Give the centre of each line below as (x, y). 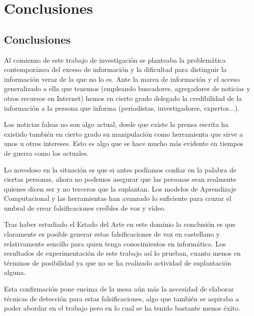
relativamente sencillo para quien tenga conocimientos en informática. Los (115, 243)
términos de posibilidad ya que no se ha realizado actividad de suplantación (118, 262)
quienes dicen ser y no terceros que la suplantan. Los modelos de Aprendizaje (120, 188)
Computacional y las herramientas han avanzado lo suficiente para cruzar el (118, 198)
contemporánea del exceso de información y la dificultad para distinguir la (115, 69)
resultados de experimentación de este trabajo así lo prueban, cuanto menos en (122, 253)
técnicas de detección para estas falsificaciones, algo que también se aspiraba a (122, 298)
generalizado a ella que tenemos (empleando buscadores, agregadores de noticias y (127, 88)
